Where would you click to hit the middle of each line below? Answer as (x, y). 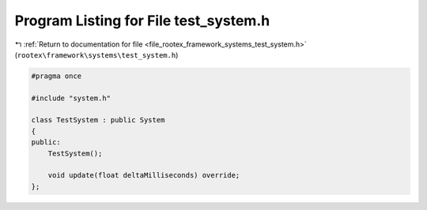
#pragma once (57, 76)
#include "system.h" (71, 98)
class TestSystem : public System (98, 120)
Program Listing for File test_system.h (142, 21)
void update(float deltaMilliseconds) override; (144, 175)
